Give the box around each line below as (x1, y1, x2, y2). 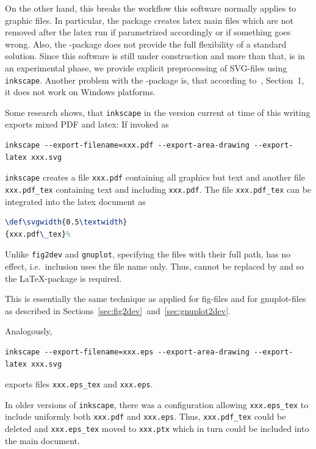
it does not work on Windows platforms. (5, 85, 156, 98)
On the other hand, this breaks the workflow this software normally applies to (5, 2, 296, 14)
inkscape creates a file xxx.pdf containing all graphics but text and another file (5, 171, 305, 184)
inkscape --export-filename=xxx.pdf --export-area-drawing (5, 141, 250, 150)
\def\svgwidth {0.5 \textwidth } (5, 218, 127, 227)
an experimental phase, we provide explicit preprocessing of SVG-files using (5, 61, 287, 74)
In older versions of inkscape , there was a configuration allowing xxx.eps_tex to (5, 398, 309, 411)
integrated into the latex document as (5, 195, 146, 207)
